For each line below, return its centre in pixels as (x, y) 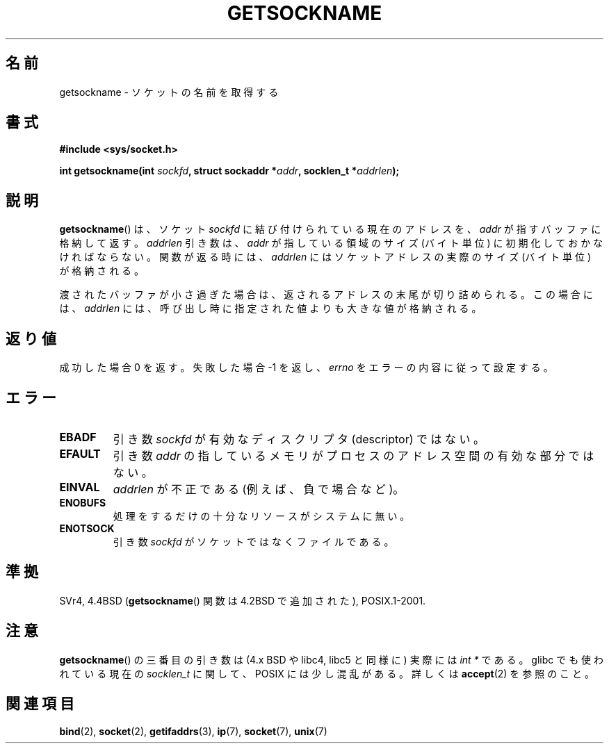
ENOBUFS (83, 502)
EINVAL (80, 487)
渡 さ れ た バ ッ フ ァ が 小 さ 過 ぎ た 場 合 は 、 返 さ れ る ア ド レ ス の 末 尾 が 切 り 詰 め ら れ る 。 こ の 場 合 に (326, 295)
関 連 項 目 (40, 704)
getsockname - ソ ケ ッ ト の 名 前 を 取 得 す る (169, 92)
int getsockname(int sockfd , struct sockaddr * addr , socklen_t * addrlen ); (229, 171)
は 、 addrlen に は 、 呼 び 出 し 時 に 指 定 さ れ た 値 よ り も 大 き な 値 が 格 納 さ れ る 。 (270, 308)
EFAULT (80, 453)
